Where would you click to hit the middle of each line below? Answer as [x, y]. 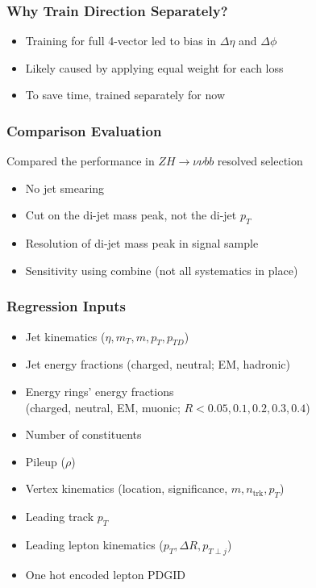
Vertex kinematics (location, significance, [127, 488]
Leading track [60, 517]
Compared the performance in [81, 161]
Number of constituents [83, 434]
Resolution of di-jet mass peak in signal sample [142, 243]
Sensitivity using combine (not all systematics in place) [162, 270]
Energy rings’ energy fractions [100, 391]
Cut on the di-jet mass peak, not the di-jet [131, 215]
